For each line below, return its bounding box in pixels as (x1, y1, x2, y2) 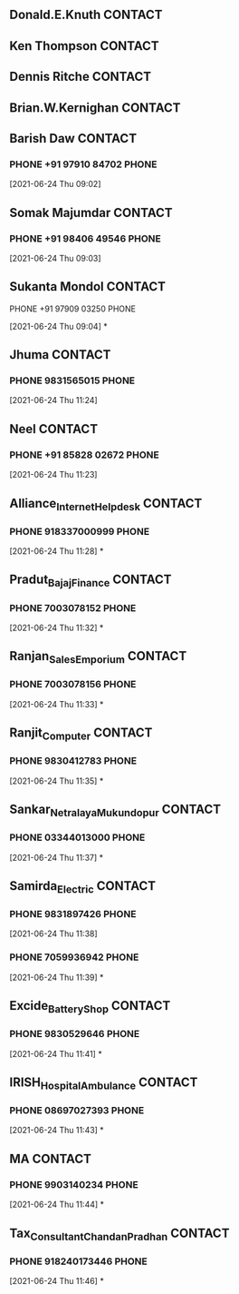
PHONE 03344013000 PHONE (9, 831, 146, 844)
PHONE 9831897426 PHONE (9, 908, 137, 920)
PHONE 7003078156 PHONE (9, 678, 137, 691)
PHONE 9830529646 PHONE (9, 1028, 140, 1041)
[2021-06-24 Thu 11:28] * (9, 546, 104, 557)
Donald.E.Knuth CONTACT (9, 7, 163, 23)
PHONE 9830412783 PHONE (9, 755, 138, 767)
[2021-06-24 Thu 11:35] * (9, 775, 104, 786)
